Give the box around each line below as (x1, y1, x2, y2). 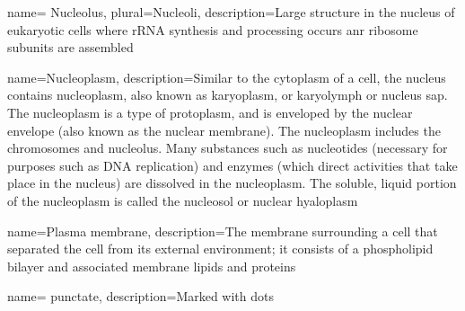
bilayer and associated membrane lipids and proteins (7, 256, 296, 275)
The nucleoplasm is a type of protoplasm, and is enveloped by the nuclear (7, 102, 413, 121)
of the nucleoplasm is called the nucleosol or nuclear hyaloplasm (7, 191, 358, 209)
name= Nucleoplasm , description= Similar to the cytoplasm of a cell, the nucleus (7, 67, 446, 86)
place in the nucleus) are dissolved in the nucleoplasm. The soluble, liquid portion (7, 173, 457, 192)
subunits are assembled (7, 38, 134, 57)
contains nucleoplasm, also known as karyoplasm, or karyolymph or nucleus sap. (7, 85, 448, 104)
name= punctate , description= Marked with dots (7, 287, 275, 306)
